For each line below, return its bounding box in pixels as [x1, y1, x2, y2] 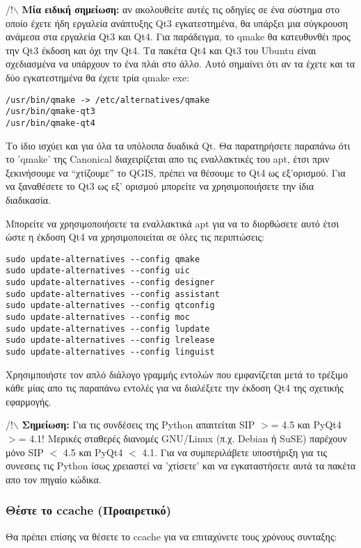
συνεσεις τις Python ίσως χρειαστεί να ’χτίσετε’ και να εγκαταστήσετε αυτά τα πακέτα [6, 458, 356, 473]
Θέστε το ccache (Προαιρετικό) [6, 501, 171, 519]
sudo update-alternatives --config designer [6, 277, 215, 287]
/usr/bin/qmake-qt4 [6, 118, 95, 128]
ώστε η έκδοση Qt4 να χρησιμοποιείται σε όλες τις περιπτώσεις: [6, 229, 264, 244]
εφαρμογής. [6, 394, 51, 408]
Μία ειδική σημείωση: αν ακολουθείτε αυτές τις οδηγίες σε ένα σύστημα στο [22, 2, 340, 16]
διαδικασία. [6, 192, 51, 207]
